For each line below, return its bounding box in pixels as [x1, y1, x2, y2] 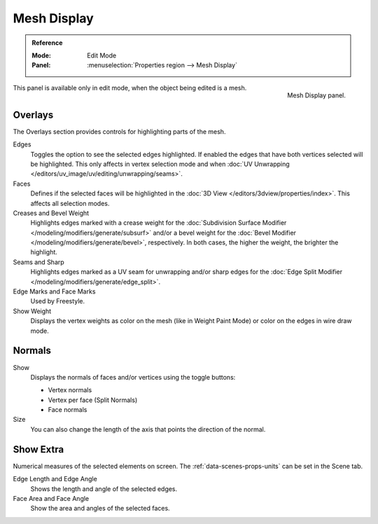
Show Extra [13, 443, 64, 455]
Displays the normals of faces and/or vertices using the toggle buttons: [30, 373, 236, 381]
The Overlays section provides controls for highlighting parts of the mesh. [13, 127, 226, 136]
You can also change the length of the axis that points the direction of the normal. [30, 425, 266, 434]
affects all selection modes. [30, 199, 110, 207]
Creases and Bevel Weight [13, 209, 90, 217]
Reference [31, 39, 63, 47]
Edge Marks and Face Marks [13, 287, 96, 296]
